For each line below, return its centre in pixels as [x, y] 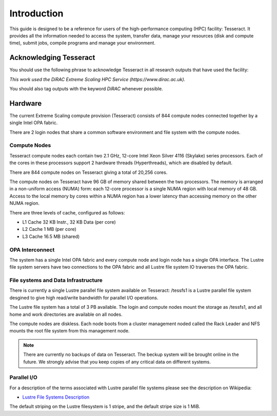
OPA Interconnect [32, 250]
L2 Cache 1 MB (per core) [49, 229]
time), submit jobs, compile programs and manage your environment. [83, 43]
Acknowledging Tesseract [52, 58]
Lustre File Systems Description [56, 397]
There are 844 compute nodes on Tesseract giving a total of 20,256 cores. [88, 172]
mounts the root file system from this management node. [70, 331]
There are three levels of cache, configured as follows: [67, 212]
